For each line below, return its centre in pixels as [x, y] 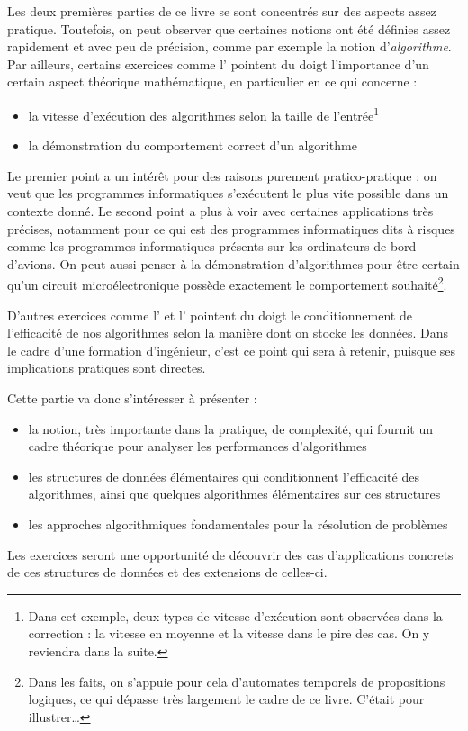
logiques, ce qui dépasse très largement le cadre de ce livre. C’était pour [226, 699]
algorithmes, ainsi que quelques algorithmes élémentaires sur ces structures [234, 494]
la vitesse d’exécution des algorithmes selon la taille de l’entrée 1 [204, 113]
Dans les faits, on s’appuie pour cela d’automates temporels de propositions [237, 681]
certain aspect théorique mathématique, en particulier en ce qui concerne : [212, 81]
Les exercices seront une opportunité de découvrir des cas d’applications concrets [230, 554]
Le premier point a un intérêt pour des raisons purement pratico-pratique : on [222, 175]
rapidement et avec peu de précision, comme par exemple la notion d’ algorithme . [229, 46]
